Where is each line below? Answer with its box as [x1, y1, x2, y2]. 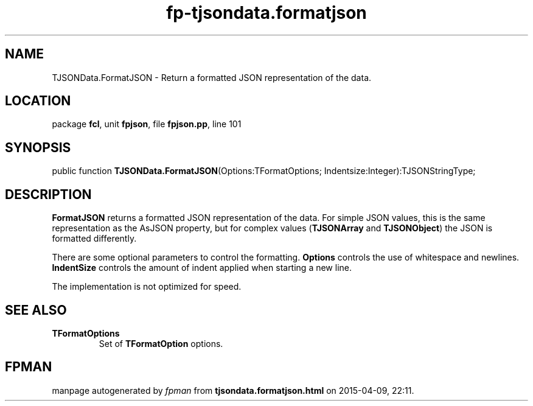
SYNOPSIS [5, 139, 71, 155]
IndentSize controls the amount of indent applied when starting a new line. [52, 262, 352, 273]
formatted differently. [52, 233, 137, 244]
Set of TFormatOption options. [99, 338, 223, 349]
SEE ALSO [5, 302, 67, 318]
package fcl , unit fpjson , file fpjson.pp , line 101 [52, 119, 242, 130]
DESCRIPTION [5, 186, 92, 202]
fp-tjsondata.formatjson [166, 2, 367, 23]
